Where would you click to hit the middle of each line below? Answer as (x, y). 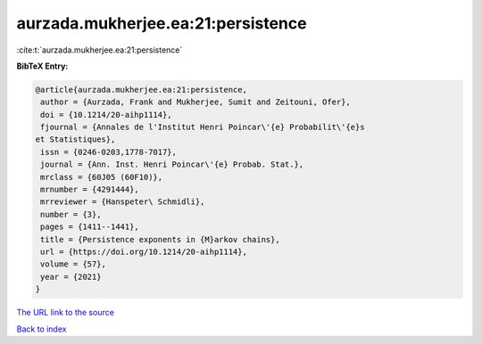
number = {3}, (71, 214)
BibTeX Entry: (42, 66)
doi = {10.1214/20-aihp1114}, (107, 115)
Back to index (42, 329)
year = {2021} (71, 277)
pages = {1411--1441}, (90, 227)
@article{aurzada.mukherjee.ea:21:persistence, (141, 90)
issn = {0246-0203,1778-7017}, (109, 152)
